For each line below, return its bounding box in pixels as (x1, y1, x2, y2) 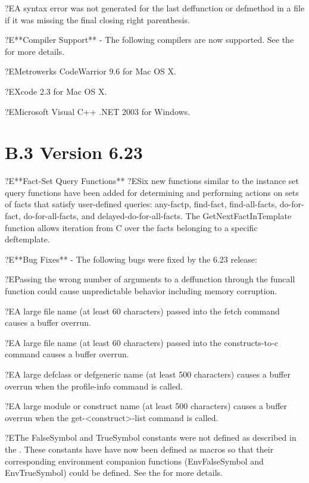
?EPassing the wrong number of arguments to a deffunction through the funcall (5, 273, 295, 285)
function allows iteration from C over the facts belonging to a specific (5, 221, 258, 233)
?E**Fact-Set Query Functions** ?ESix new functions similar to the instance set (5, 174, 299, 187)
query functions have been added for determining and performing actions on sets (5, 186, 299, 198)
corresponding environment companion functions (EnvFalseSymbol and (5, 454, 264, 467)
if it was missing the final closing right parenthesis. (5, 13, 190, 26)
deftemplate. (5, 233, 50, 245)
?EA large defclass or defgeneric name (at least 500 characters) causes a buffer (5, 368, 291, 380)
